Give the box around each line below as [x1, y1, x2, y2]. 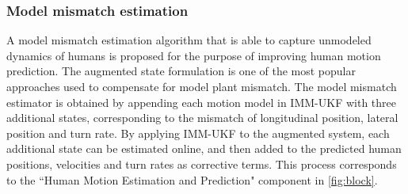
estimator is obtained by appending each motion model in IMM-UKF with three [6, 93, 397, 110]
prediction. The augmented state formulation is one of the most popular [6, 63, 356, 79]
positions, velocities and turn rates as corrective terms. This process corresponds [6, 155, 397, 172]
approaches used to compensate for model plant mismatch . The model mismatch [6, 78, 397, 94]
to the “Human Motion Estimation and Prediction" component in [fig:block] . [6, 171, 378, 188]
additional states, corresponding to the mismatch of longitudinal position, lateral [6, 109, 398, 126]
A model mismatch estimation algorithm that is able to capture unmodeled [6, 32, 372, 48]
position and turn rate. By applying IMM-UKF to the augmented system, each [6, 124, 390, 141]
